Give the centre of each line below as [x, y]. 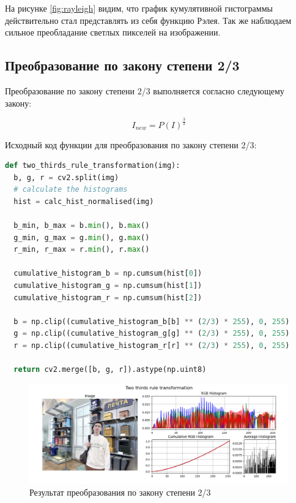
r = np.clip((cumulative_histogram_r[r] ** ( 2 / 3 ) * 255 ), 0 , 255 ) [152, 346]
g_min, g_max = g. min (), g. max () [82, 237]
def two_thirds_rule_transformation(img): [93, 166]
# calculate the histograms [71, 190]
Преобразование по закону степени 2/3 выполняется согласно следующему [145, 90]
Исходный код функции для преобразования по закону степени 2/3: [131, 144]
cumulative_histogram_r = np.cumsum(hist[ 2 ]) [108, 297]
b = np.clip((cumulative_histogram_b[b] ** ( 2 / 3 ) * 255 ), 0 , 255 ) [152, 321]
